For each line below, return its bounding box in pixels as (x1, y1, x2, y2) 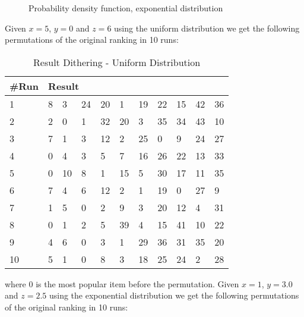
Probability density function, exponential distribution (28, 2, 223, 14)
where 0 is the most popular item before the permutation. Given (5, 277, 239, 290)
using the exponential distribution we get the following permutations (49, 289, 299, 302)
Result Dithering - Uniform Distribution (33, 55, 201, 69)
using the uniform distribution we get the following (114, 21, 300, 34)
